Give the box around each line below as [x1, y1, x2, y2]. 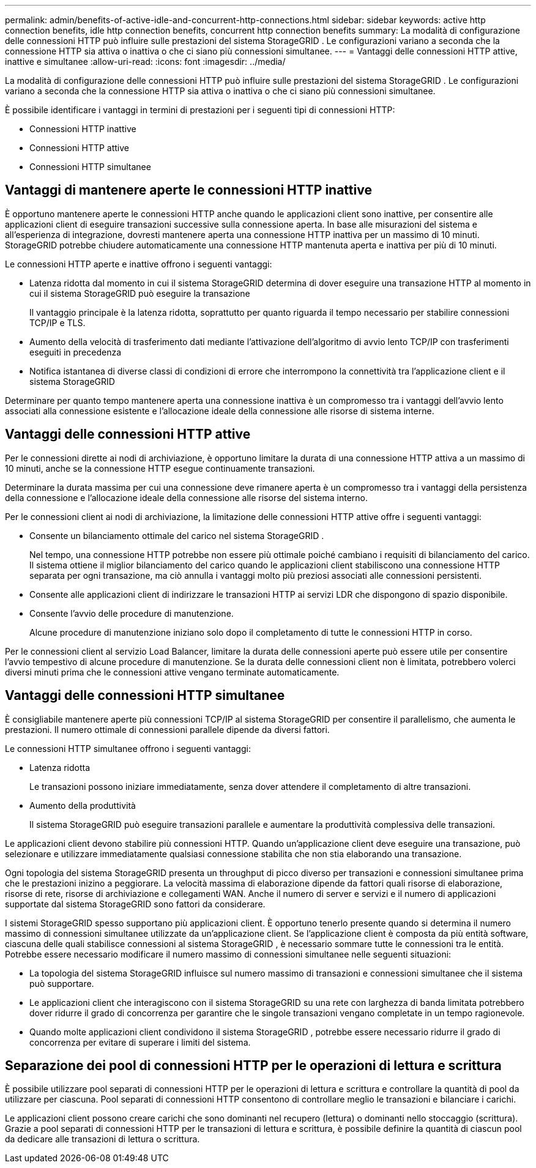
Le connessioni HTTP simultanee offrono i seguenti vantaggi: [5, 743, 251, 754]
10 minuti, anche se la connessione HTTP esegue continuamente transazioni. [5, 463, 315, 474]
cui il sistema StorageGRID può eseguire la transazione [29, 288, 250, 299]
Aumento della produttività [29, 800, 136, 811]
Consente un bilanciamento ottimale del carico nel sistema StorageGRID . [29, 530, 324, 541]
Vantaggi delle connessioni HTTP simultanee [5, 688, 285, 704]
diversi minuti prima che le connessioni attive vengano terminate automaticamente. [5, 666, 340, 677]
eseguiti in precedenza [29, 346, 122, 357]
